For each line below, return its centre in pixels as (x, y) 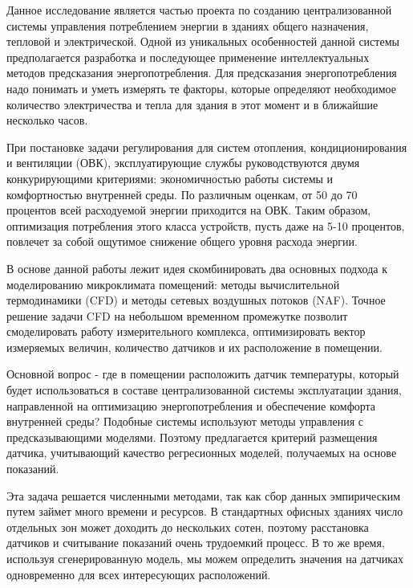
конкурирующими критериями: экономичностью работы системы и (170, 178)
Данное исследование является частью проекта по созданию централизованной (199, 10)
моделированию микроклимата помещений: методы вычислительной (173, 284)
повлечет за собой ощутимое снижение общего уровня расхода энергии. (182, 241)
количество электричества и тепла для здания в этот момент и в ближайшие (192, 104)
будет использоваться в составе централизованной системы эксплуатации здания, (204, 390)
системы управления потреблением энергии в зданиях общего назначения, (188, 25)
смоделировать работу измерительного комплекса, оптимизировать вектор (186, 331)
